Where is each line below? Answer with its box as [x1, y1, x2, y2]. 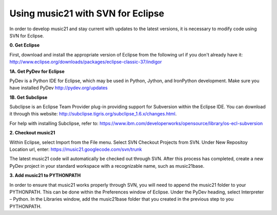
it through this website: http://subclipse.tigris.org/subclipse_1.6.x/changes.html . [9, 111, 177, 117]
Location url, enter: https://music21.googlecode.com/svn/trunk [9, 146, 142, 152]
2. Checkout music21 [9, 130, 55, 136]
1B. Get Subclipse [9, 94, 48, 100]
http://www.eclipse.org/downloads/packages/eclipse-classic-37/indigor [9, 59, 162, 65]
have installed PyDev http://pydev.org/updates [9, 85, 108, 91]
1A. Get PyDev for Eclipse [9, 68, 65, 74]
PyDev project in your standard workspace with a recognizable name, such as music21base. [9, 163, 205, 169]
